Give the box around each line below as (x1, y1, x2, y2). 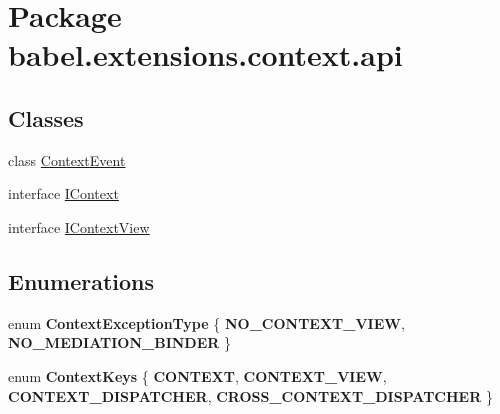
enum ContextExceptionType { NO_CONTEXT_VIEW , (8, 312, 405, 333)
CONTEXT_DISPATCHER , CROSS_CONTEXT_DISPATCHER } (8, 385, 493, 406)
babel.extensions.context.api (8, 34, 403, 75)
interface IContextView (8, 216, 150, 237)
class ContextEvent (8, 149, 126, 170)
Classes (8, 102, 84, 133)
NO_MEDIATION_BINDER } (8, 332, 232, 353)
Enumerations (8, 265, 155, 296)
